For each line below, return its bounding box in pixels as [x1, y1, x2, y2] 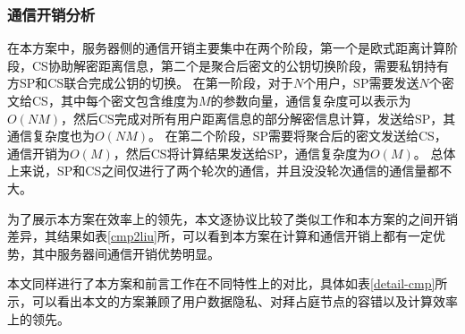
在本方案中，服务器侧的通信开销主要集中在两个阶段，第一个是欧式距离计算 [7, 39, 445, 57]
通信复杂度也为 [7, 126, 95, 145]
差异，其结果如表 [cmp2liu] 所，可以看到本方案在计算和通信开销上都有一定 [7, 227, 434, 245]
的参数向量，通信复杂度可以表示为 [210, 91, 411, 109]
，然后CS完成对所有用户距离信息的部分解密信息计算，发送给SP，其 [61, 108, 456, 127]
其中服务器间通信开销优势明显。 [31, 244, 220, 262]
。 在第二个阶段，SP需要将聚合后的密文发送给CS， [148, 126, 447, 145]
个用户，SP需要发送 [303, 73, 419, 92]
